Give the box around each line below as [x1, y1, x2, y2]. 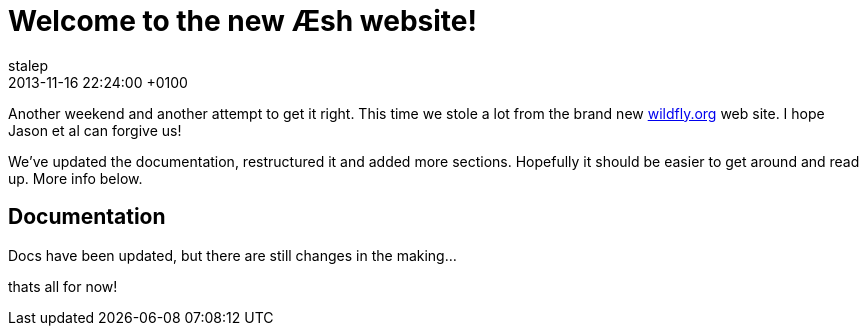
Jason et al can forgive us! [8, 121, 182, 139]
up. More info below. [8, 169, 143, 187]
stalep [8, 56, 49, 74]
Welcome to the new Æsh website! [8, 4, 477, 38]
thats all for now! [8, 277, 118, 295]
